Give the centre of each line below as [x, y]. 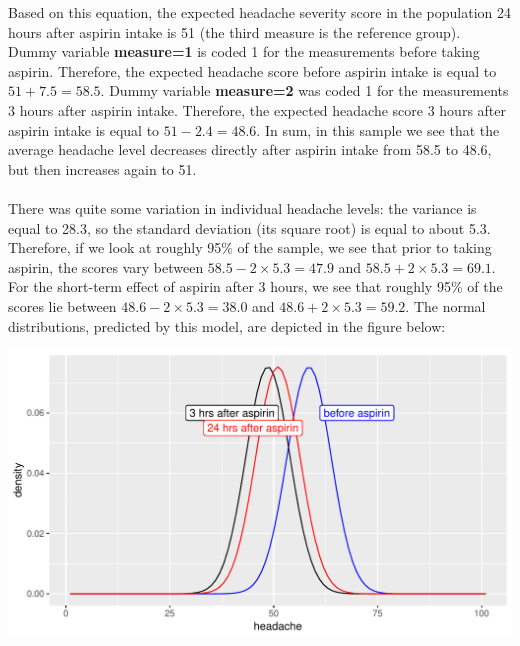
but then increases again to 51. [102, 168]
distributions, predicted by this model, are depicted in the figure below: [227, 325]
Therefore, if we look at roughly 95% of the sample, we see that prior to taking [250, 247]
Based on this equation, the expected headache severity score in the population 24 [260, 12]
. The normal [445, 305]
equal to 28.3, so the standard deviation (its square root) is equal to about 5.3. [249, 227]
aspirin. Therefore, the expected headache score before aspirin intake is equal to [252, 70]
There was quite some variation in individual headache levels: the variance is [242, 207]
